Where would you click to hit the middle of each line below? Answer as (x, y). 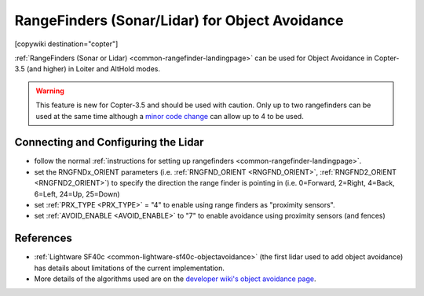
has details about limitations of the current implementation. (130, 268)
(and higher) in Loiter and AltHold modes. (93, 69)
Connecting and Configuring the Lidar (109, 142)
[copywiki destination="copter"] (66, 44)
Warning (50, 91)
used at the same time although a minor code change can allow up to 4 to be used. (170, 116)
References (43, 238)
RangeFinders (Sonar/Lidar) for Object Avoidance (179, 20)
